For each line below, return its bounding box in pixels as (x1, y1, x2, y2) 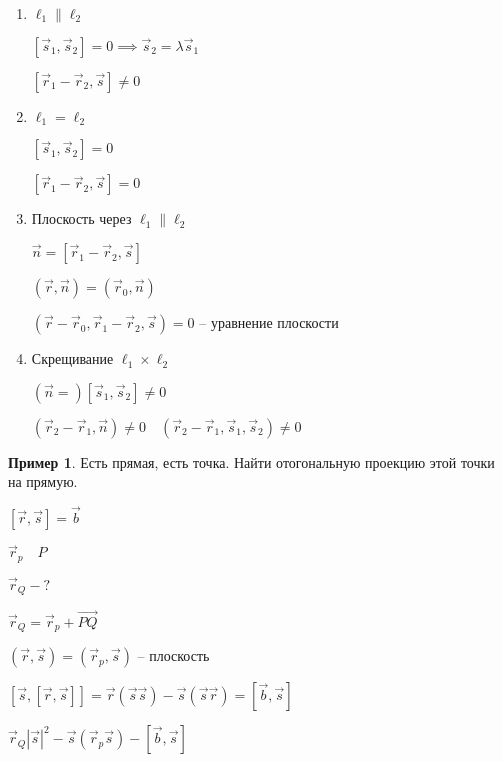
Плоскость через (31, 208, 132, 229)
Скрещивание (31, 348, 114, 369)
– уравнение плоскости (199, 312, 339, 333)
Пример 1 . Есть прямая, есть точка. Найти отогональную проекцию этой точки (8, 451, 495, 472)
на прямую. (8, 471, 78, 492)
